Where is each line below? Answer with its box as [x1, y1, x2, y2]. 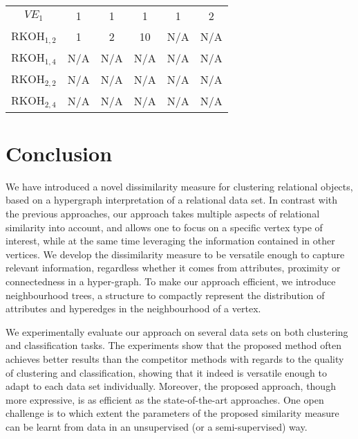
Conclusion [6, 138, 113, 167]
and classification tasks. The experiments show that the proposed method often [6, 338, 341, 352]
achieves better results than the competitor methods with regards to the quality [6, 352, 344, 366]
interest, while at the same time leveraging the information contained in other [6, 233, 335, 248]
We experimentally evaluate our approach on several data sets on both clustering [6, 324, 348, 339]
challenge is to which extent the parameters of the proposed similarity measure [6, 406, 339, 420]
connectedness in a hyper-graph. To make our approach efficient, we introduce [6, 274, 336, 289]
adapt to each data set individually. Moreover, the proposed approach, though [6, 379, 336, 393]
